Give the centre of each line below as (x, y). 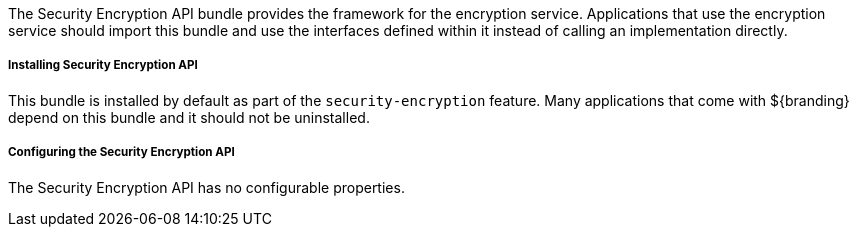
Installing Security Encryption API (103, 65)
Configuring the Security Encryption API (121, 152)
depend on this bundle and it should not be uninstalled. (189, 117)
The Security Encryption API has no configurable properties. (206, 187)
